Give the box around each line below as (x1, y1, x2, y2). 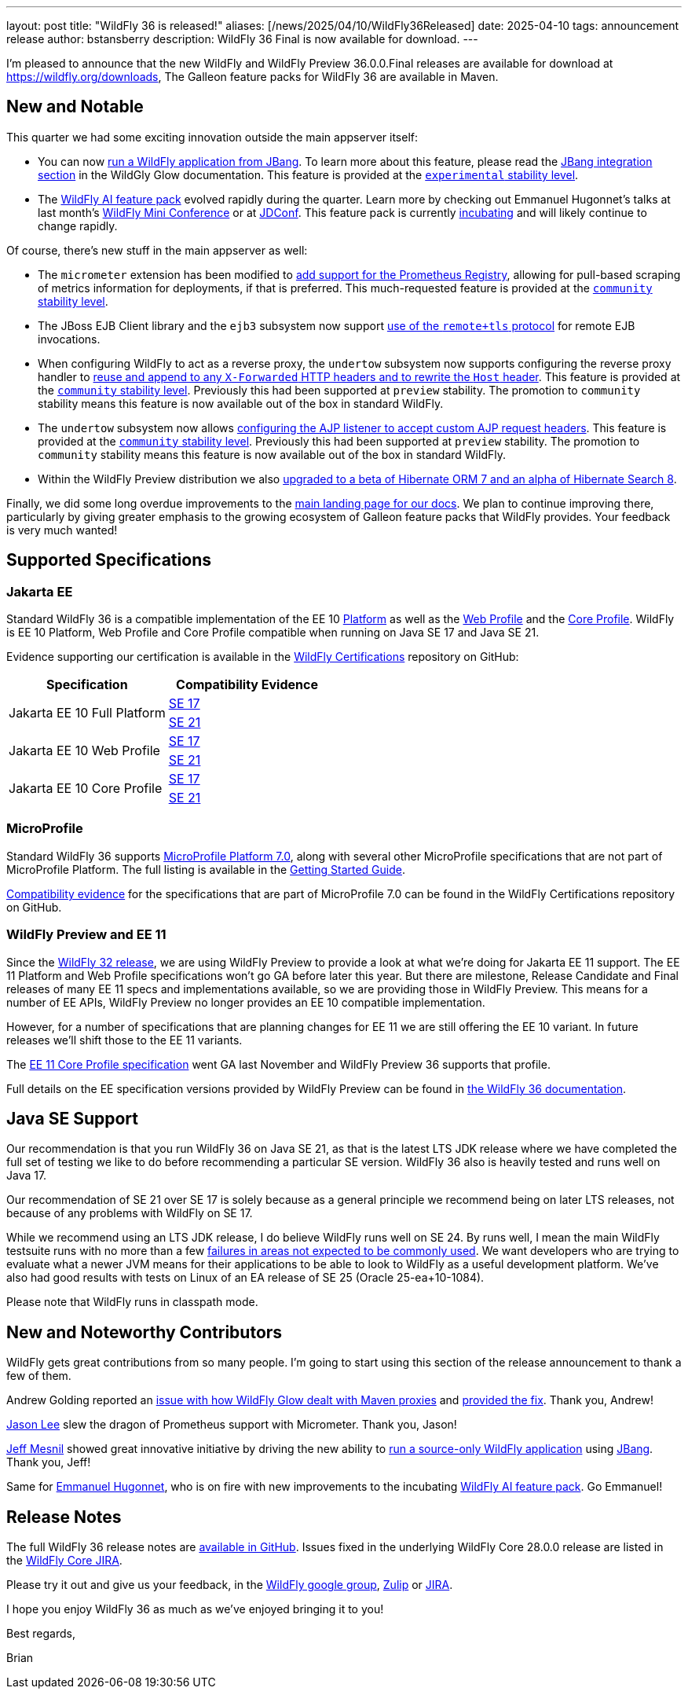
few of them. (6, 1369, 71, 1383)
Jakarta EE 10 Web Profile (9, 743, 160, 759)
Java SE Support (6, 1108, 138, 1128)
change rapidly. (38, 218, 118, 233)
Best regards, (6, 1627, 75, 1641)
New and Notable (6, 97, 144, 117)
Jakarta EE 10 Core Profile (9, 780, 163, 797)
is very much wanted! (6, 523, 118, 537)
